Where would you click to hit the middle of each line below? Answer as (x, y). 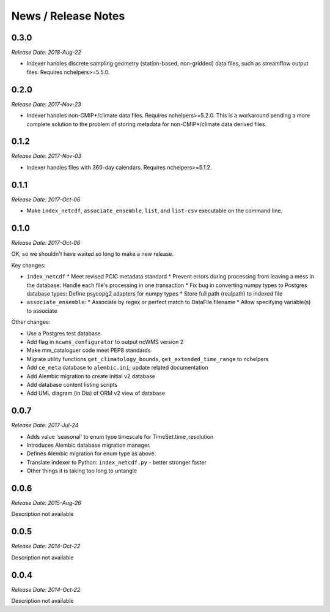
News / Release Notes (68, 16)
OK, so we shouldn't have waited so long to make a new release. (93, 254)
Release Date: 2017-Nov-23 (46, 104)
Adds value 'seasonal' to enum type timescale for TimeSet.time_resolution (120, 436)
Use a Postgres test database (64, 333)
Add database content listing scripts (72, 384)
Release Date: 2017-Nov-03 (46, 156)
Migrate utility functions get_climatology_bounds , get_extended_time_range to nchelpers (148, 359)
